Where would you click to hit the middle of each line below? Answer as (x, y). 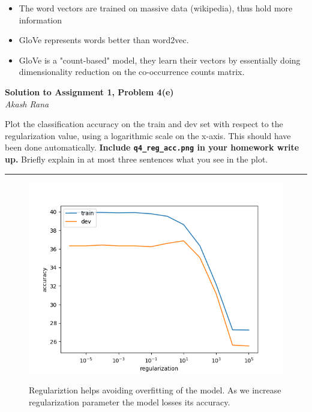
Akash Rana (27, 103)
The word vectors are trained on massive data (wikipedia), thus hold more (156, 8)
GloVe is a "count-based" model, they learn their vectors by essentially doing (160, 60)
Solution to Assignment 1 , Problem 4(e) (89, 91)
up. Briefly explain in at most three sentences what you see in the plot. (136, 159)
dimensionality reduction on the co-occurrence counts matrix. (132, 72)
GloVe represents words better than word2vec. (104, 40)
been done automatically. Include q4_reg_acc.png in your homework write (152, 147)
